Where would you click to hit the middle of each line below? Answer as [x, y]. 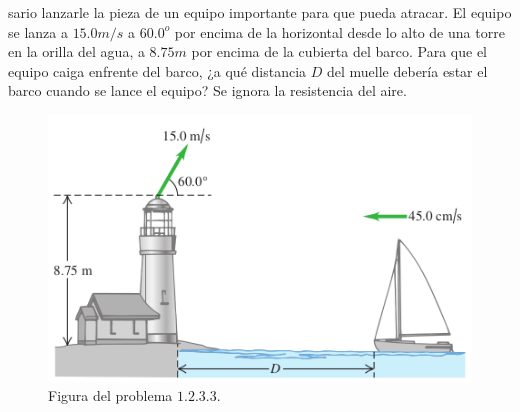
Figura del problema [110, 395]
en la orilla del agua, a [76, 51]
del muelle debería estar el [407, 70]
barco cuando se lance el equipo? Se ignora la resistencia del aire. [207, 90]
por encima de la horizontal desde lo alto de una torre [339, 31]
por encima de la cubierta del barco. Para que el [339, 51]
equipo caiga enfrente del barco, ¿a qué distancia [157, 70]
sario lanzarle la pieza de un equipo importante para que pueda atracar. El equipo [260, 12]
